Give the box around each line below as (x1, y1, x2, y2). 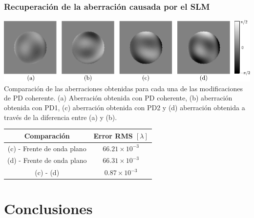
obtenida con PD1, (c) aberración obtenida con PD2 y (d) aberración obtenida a (4, 102, 245, 112)
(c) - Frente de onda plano (7, 143, 86, 153)
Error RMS (93, 130, 133, 140)
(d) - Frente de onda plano (7, 155, 87, 165)
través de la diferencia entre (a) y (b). (4, 112, 117, 122)
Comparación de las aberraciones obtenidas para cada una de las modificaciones (4, 83, 243, 93)
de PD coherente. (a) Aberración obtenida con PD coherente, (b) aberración (4, 93, 233, 103)
